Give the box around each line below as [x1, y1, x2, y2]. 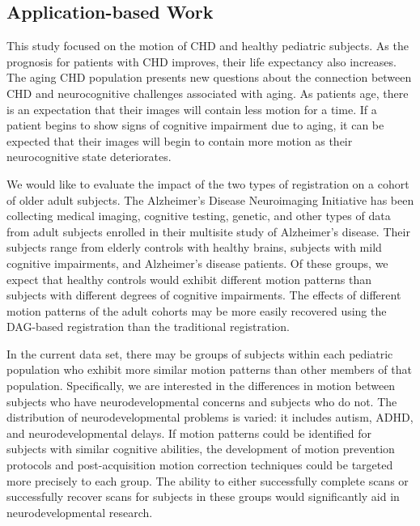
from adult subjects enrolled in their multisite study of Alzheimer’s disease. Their [6, 223, 410, 240]
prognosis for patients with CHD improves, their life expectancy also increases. [6, 53, 397, 70]
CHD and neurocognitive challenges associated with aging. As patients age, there [6, 84, 409, 101]
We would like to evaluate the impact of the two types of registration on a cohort [6, 175, 409, 192]
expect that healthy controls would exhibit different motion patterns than [6, 270, 372, 287]
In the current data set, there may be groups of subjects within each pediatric [6, 345, 393, 362]
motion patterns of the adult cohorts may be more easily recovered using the [6, 302, 387, 319]
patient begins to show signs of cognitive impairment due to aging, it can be [6, 117, 384, 134]
